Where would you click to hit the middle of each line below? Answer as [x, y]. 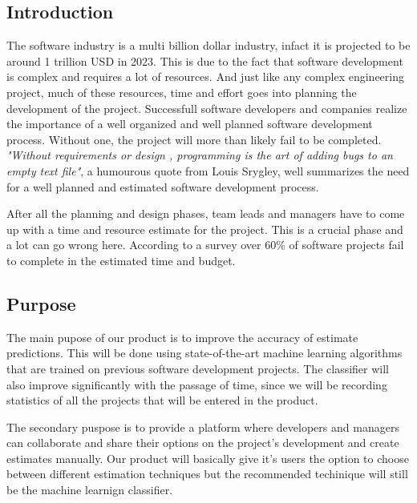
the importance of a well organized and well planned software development [190, 124]
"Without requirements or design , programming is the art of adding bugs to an [200, 155]
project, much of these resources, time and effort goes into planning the [182, 92]
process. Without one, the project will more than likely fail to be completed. [194, 139]
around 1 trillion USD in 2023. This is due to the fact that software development [205, 60]
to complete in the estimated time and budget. [121, 260]
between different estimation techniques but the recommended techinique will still [207, 474]
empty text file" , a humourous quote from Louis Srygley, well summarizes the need [208, 170]
